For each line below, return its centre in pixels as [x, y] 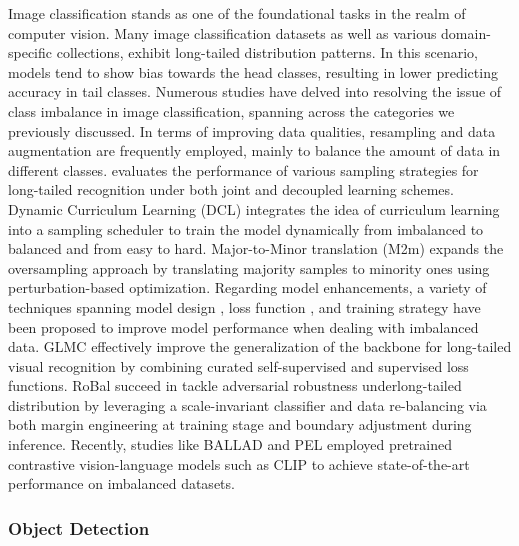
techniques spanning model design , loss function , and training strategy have [244, 306]
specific [30, 52]
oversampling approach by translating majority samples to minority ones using [249, 267]
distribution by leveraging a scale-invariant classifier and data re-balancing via [247, 404]
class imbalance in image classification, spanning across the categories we [231, 110]
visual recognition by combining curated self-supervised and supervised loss [238, 365]
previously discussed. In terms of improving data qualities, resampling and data [252, 130]
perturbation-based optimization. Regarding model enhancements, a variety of [247, 287]
